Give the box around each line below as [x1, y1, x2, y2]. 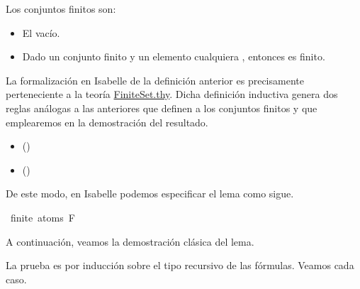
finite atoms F [10, 209, 75, 224]
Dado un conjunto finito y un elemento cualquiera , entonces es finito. [22, 49, 325, 64]
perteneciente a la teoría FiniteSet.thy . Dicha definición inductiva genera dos [6, 87, 338, 102]
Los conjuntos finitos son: [6, 1, 116, 16]
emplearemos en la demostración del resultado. [6, 114, 208, 129]
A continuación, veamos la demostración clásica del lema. [6, 234, 254, 249]
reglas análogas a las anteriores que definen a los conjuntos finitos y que [6, 100, 317, 115]
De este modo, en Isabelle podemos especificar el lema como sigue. [6, 186, 294, 201]
